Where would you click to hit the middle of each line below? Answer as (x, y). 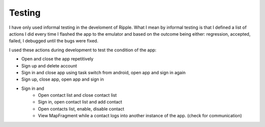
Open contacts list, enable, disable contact (81, 109)
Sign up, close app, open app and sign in (63, 79)
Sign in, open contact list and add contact (80, 102)
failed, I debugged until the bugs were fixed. (54, 41)
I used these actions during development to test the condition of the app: (83, 50)
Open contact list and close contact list (78, 95)
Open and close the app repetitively (57, 59)
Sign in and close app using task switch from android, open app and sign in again (104, 72)
